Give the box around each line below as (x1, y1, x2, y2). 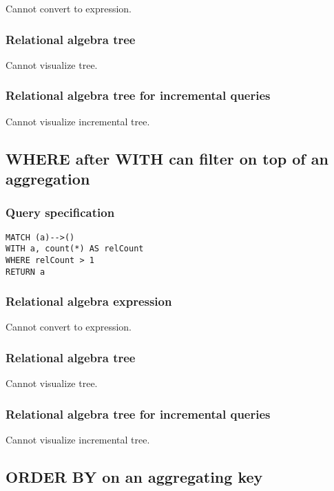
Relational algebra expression (6, 293, 172, 310)
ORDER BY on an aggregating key (6, 466, 263, 488)
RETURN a (6, 267, 45, 277)
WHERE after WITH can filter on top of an (6, 147, 328, 169)
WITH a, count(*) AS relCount (6, 244, 144, 254)
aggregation (6, 168, 90, 189)
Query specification (6, 204, 115, 221)
